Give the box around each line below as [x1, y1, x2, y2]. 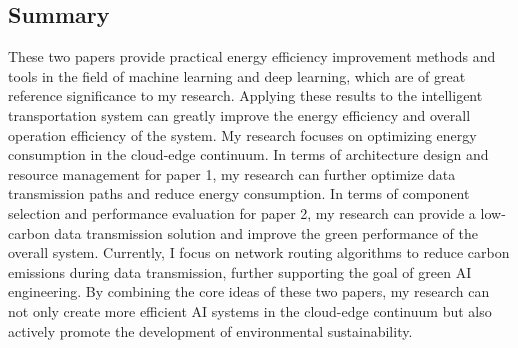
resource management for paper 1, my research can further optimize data [8, 163, 456, 184]
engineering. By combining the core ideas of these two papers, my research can [8, 281, 490, 302]
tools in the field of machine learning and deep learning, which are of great [8, 65, 466, 86]
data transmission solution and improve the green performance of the [54, 222, 478, 243]
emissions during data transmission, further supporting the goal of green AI [8, 261, 472, 282]
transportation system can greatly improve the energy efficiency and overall [8, 104, 471, 125]
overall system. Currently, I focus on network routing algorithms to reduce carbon [8, 242, 510, 263]
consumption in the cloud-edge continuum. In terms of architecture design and [8, 144, 489, 165]
